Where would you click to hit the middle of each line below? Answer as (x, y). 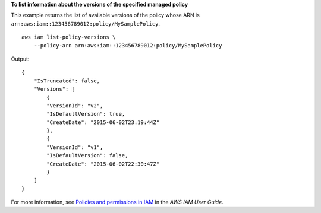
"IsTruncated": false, (67, 81)
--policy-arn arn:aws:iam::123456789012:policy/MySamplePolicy (128, 45)
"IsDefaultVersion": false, (87, 155)
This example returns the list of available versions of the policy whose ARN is (106, 15)
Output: (20, 59)
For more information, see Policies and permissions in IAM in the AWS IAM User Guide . (117, 202)
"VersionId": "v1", (75, 147)
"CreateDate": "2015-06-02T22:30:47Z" (103, 164)
